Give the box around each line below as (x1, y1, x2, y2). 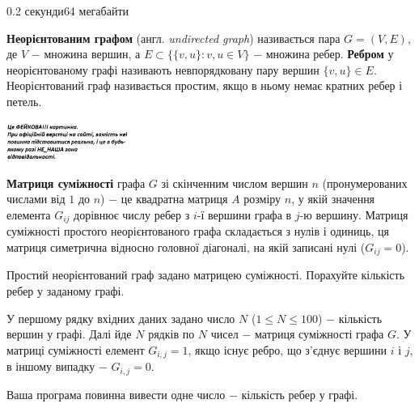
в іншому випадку (6, 358, 95, 375)
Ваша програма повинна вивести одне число (6, 385, 226, 402)
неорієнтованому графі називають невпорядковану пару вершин (6, 61, 320, 78)
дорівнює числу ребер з (74, 206, 190, 223)
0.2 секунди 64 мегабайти (6, 2, 129, 19)
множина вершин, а (44, 45, 141, 62)
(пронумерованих (322, 174, 408, 191)
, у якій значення (291, 190, 375, 207)
